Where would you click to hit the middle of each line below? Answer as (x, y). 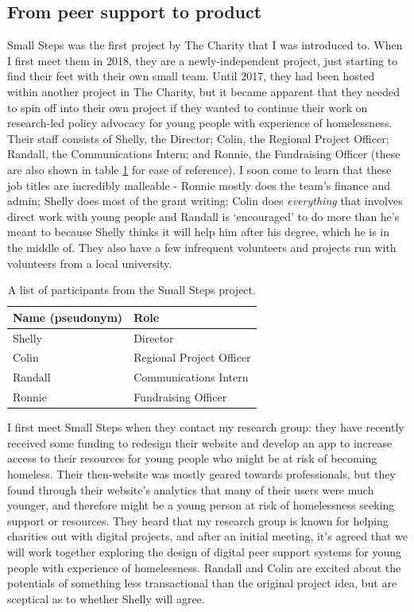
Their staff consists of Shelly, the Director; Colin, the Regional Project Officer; (198, 138)
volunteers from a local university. (90, 263)
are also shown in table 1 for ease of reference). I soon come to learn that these (199, 169)
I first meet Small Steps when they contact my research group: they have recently (206, 427)
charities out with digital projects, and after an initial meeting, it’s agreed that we (208, 536)
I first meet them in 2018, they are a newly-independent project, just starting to (203, 60)
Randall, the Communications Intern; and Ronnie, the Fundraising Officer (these (204, 154)
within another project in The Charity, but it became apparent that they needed (204, 91)
